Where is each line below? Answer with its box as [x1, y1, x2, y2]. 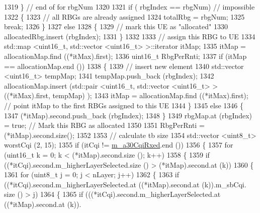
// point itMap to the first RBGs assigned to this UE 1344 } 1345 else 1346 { [4, 100, 243, 110]
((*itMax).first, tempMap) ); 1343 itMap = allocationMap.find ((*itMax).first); [4, 90, 248, 101]
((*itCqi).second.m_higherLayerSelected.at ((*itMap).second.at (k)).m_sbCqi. [4, 179, 246, 189]
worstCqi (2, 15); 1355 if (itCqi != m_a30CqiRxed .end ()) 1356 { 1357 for [4, 139, 233, 150]
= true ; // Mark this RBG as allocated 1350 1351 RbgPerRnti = [4, 120, 205, 130]
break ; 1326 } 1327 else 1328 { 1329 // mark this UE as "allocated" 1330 [4, 21, 228, 32]
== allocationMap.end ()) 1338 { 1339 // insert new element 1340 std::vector [4, 60, 244, 71]
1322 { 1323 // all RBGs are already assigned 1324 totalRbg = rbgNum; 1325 [4, 11, 245, 22]
